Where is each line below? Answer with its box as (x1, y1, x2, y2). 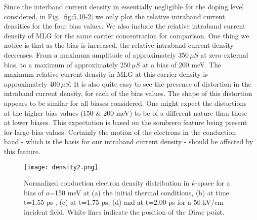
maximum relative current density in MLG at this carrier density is (4, 69, 208, 79)
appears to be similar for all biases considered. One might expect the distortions (4, 97, 247, 108)
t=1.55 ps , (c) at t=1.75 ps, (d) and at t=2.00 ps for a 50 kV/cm (24, 197, 223, 207)
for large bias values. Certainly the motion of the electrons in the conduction (4, 126, 236, 137)
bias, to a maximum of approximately (4, 59, 118, 69)
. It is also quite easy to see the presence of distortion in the (69, 78, 252, 89)
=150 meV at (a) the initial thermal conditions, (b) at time (49, 187, 229, 197)
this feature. (4, 146, 41, 156)
